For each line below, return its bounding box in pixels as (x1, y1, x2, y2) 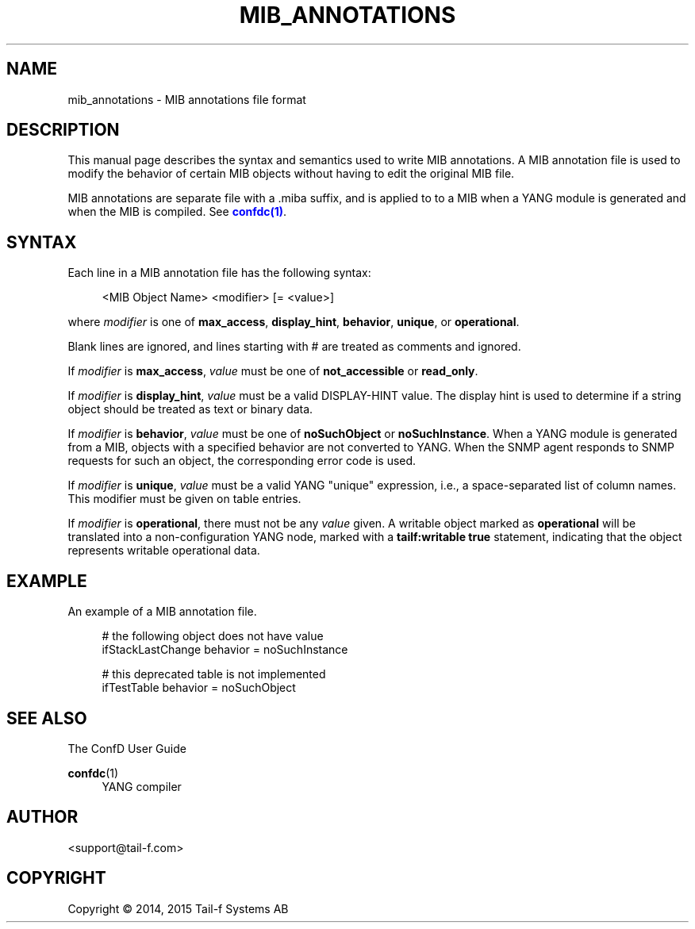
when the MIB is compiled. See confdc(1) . (67, 205, 287, 219)
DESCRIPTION (6, 120, 120, 140)
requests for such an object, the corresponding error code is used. (67, 454, 417, 468)
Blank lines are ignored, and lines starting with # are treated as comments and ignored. (67, 340, 521, 354)
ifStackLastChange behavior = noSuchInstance (102, 643, 348, 657)
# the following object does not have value (102, 629, 324, 643)
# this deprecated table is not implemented (102, 667, 326, 681)
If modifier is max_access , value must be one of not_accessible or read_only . (67, 364, 478, 378)
